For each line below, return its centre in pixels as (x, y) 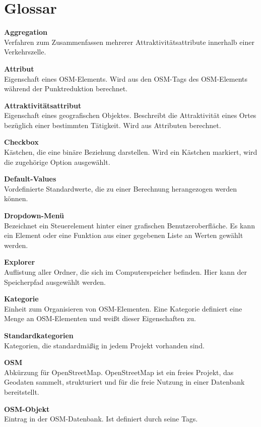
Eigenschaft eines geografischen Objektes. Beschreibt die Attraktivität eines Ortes (130, 115)
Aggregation (26, 32)
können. (16, 198)
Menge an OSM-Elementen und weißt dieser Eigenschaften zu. (100, 318)
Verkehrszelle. (25, 52)
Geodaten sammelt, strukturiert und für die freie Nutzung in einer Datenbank (124, 382)
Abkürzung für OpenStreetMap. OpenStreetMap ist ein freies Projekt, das (119, 372)
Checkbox (21, 142)
